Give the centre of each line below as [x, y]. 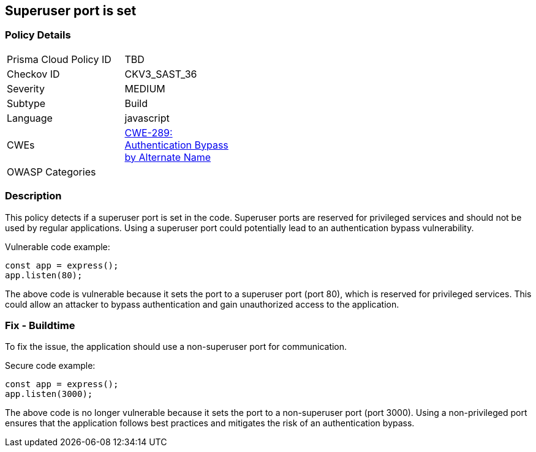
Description [33, 196]
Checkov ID [33, 74]
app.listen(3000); [49, 394]
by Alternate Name [168, 157]
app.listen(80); [44, 275]
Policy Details [38, 35]
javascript [147, 118]
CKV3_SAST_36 [161, 74]
